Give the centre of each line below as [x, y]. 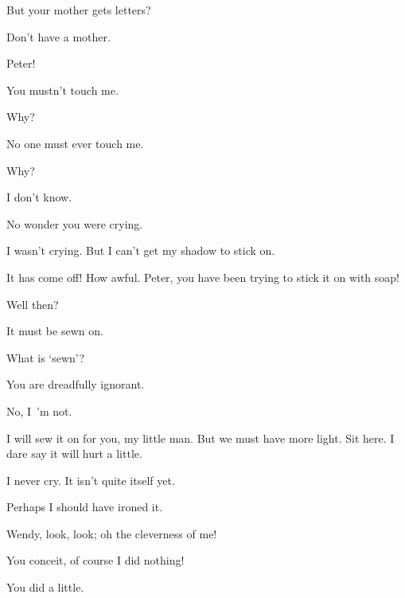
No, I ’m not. [39, 410]
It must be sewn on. [55, 331]
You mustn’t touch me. [62, 90]
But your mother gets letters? [79, 10]
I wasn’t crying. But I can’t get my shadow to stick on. [141, 250]
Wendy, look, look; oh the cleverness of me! [112, 533]
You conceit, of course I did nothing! [95, 560]
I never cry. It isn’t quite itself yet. [91, 480]
